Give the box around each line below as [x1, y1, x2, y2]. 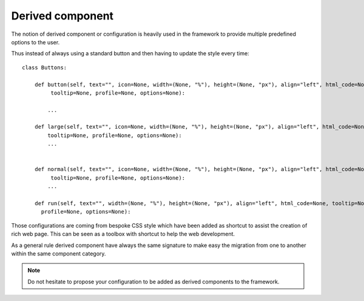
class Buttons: [22, 64, 67, 71]
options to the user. [11, 38, 60, 46]
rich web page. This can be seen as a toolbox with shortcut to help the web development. [11, 231, 235, 238]
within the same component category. [11, 249, 106, 257]
